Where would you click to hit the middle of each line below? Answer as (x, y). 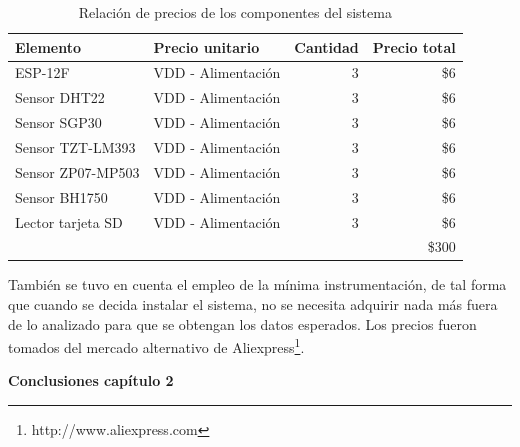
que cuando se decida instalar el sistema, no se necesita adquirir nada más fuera (253, 304)
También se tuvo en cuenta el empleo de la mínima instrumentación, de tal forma (257, 284)
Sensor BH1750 (61, 196)
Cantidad (326, 46)
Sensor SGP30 (58, 122)
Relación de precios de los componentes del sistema (235, 12)
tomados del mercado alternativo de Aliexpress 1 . (156, 345)
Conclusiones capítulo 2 (91, 380)
